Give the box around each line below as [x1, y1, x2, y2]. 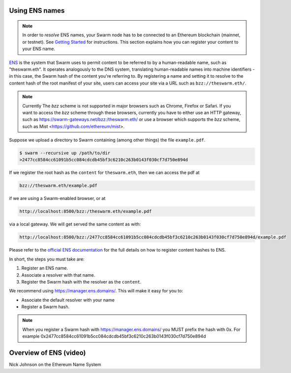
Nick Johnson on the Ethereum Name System [9, 362, 102, 368]
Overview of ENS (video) [9, 349, 86, 357]
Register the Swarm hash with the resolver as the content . [21, 279, 142, 285]
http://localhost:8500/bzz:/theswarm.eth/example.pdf [19, 209, 152, 214]
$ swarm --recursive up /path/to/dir [19, 150, 111, 156]
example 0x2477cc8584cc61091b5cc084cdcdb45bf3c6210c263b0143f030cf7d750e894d [22, 333, 206, 339]
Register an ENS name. [21, 265, 68, 271]
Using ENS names [9, 6, 65, 15]
